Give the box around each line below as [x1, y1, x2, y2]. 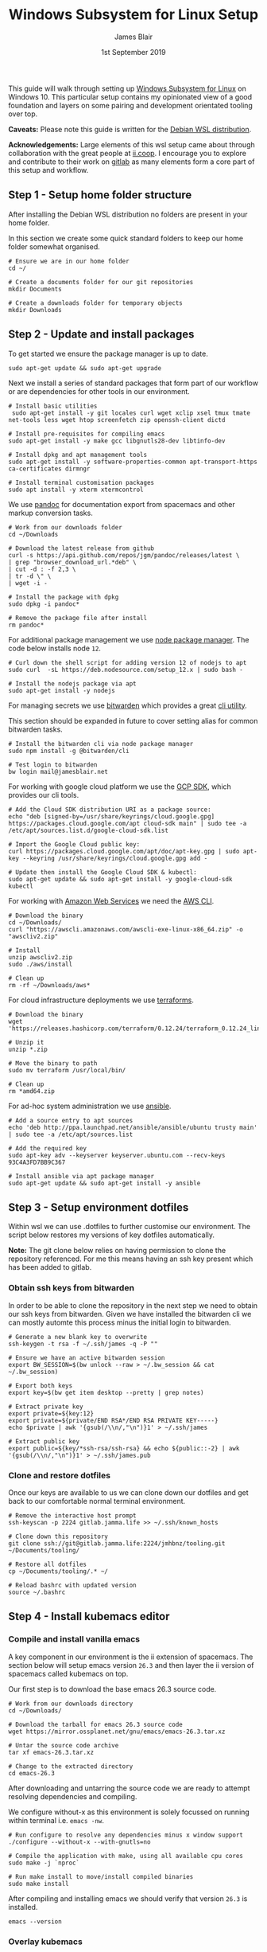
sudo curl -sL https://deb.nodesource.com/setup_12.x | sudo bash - [8, 666, 244, 673]
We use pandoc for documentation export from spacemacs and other [8, 499, 236, 509]
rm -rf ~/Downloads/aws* [8, 981, 91, 989]
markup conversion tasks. [8, 508, 93, 517]
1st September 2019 [101, 47, 166, 57]
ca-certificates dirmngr [8, 464, 91, 473]
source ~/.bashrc [8, 1588, 66, 1596]
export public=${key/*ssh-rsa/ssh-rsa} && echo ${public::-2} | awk [8, 1444, 240, 1452]
